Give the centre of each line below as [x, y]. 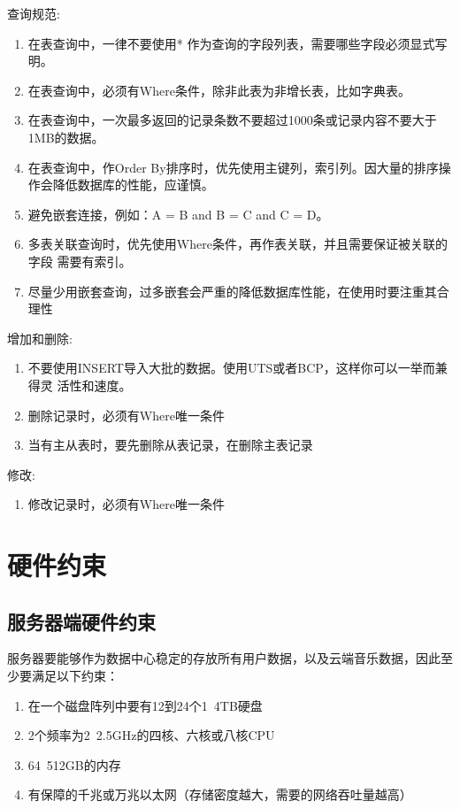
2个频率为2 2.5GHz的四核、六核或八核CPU [151, 735]
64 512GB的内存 [74, 764]
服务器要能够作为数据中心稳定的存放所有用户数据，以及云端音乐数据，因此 [224, 658]
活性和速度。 [94, 385]
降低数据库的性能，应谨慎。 [133, 185]
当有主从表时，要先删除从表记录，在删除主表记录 [170, 445]
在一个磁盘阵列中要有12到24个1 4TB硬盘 [145, 705]
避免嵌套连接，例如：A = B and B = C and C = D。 [178, 214]
